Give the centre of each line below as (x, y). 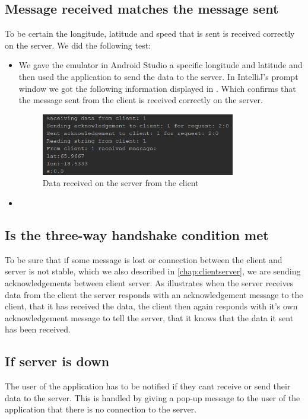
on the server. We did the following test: (78, 45)
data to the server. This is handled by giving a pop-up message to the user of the (153, 397)
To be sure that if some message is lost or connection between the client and (144, 259)
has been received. (38, 329)
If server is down (57, 361)
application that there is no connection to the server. (101, 409)
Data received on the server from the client (120, 183)
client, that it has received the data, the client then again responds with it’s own (151, 306)
